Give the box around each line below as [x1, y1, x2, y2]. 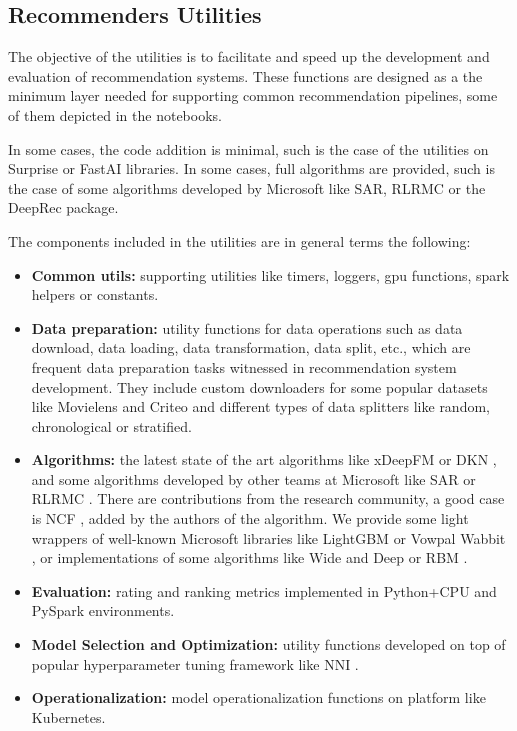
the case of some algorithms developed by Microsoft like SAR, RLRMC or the [8, 177, 486, 198]
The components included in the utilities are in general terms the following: [8, 230, 471, 251]
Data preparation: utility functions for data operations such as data [31, 317, 463, 338]
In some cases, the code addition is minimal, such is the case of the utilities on [8, 138, 489, 159]
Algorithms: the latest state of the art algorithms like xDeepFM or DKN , [31, 449, 497, 470]
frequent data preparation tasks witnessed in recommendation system [31, 356, 457, 377]
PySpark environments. [31, 600, 175, 621]
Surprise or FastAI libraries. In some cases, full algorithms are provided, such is [8, 158, 495, 179]
